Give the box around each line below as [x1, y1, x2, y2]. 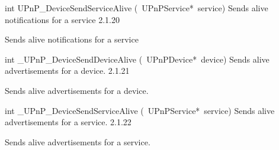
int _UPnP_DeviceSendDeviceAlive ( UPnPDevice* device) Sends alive [5, 53, 270, 65]
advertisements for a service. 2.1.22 [5, 116, 132, 128]
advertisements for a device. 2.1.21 [5, 64, 130, 77]
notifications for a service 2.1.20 [5, 13, 120, 25]
